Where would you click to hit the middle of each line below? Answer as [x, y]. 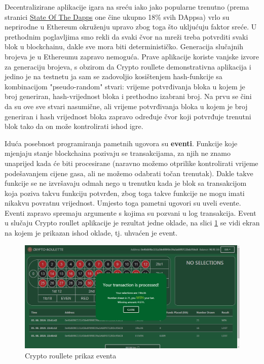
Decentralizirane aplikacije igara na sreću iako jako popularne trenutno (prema [127, 7]
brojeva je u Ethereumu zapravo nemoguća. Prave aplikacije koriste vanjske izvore [132, 56]
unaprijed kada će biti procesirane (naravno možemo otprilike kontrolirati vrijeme [131, 163]
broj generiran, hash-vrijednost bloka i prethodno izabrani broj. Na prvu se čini [128, 96]
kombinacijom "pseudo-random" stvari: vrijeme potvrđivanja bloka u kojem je [125, 86]
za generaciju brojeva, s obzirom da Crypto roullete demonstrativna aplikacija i [128, 66]
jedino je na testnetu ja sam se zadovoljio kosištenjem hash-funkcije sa [114, 76]
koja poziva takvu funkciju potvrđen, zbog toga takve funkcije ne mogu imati [125, 193]
